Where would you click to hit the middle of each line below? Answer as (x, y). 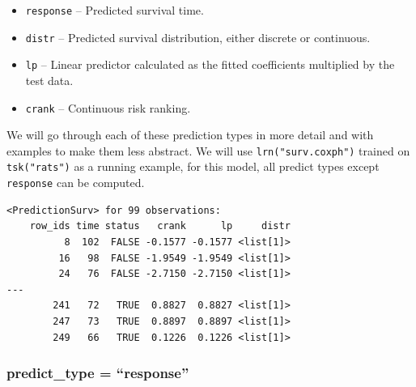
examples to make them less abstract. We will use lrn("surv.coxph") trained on (208, 150)
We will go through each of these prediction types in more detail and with (190, 135)
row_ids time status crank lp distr (160, 226)
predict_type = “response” (98, 373)
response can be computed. (76, 183)
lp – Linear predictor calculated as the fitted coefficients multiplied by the (210, 64)
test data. (49, 80)
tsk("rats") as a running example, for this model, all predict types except (193, 166)
